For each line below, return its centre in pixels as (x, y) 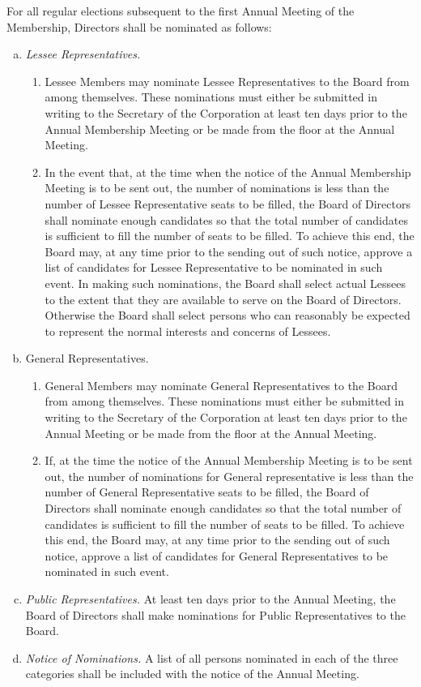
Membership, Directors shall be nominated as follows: (139, 26)
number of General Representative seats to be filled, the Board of (207, 492)
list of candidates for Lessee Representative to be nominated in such (214, 267)
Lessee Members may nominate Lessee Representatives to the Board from (227, 81)
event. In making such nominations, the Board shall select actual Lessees (225, 283)
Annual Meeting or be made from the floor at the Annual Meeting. (211, 433)
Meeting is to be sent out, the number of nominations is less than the (217, 188)
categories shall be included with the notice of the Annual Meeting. (192, 674)
